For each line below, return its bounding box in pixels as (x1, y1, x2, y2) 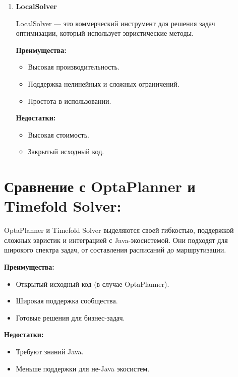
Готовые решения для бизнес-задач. (16, 312, 125, 323)
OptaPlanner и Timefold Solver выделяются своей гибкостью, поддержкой (4, 225, 234, 235)
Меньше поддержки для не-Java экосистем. (16, 363, 150, 373)
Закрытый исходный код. (28, 146, 104, 157)
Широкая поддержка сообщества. (16, 295, 118, 306)
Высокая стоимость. (28, 129, 89, 140)
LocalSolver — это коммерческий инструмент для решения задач (16, 18, 215, 28)
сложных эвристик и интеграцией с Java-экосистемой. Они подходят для (4, 234, 228, 245)
